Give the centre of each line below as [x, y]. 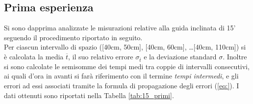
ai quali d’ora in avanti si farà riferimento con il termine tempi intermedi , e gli [121, 76]
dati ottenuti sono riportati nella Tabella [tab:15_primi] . [89, 95]
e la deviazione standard [180, 56]
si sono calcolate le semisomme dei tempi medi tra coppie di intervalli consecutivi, [127, 66]
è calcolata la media [34, 56]
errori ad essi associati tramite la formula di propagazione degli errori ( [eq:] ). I [122, 85]
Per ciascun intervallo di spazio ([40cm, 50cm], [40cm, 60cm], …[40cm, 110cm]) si [125, 47]
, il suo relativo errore [101, 56]
